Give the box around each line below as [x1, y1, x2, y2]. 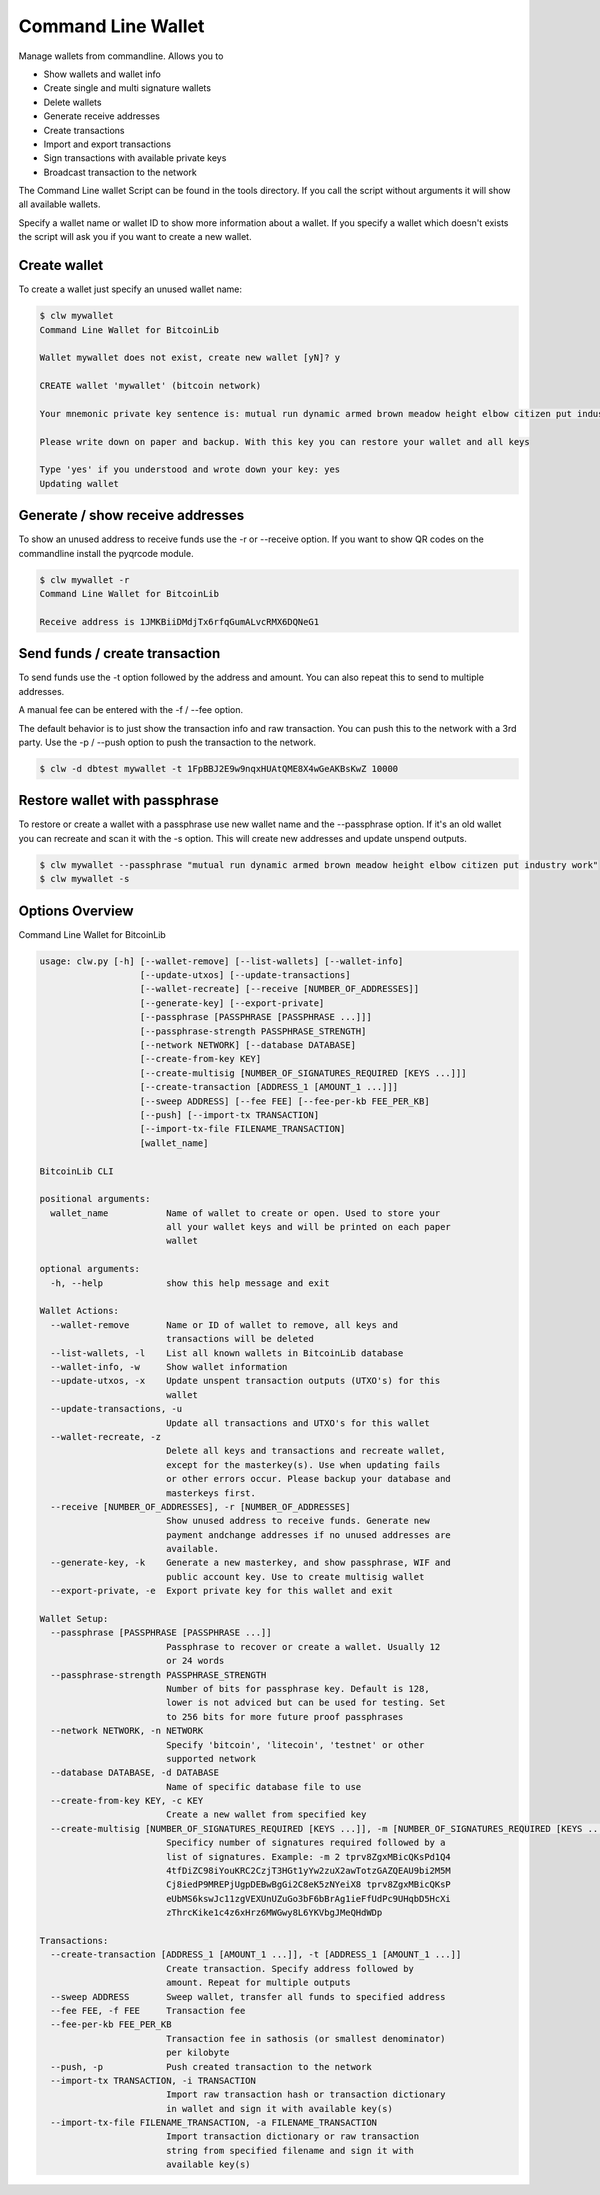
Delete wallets [43, 96, 102, 108]
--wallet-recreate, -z [50, 1431, 162, 1442]
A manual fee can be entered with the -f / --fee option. [18, 704, 244, 716]
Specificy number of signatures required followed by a [165, 1837, 446, 1849]
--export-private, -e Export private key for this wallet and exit [50, 1585, 394, 1597]
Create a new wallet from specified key [165, 1809, 367, 1820]
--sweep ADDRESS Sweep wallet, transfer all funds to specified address [50, 1991, 446, 2002]
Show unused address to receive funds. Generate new [165, 1515, 430, 1527]
